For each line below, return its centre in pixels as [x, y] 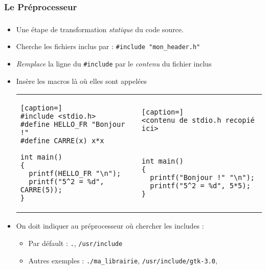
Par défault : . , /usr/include [75, 243]
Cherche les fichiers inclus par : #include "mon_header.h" [108, 46]
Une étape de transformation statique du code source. [100, 29]
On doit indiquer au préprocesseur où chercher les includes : [110, 226]
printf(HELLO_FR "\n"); [75, 174]
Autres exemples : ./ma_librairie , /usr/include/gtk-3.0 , [123, 260]
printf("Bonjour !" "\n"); [202, 178]
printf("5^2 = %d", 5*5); [200, 186]
